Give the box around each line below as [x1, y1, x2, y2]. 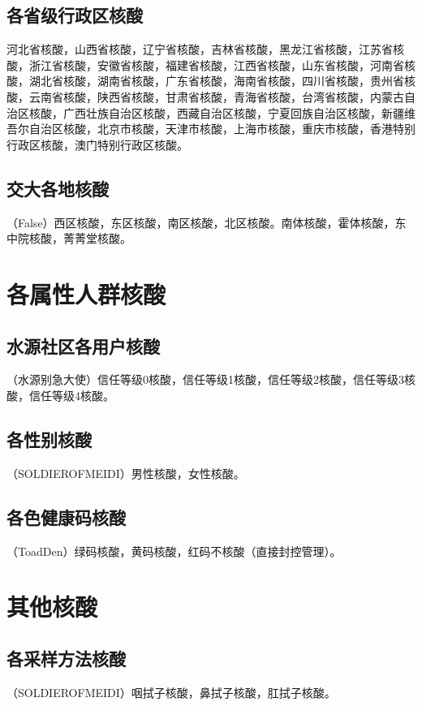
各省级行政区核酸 [6, 2, 143, 28]
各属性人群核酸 [6, 277, 166, 310]
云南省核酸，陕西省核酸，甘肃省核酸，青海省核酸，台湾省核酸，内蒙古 [28, 88, 404, 105]
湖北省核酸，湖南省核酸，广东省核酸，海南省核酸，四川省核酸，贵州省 [28, 72, 404, 89]
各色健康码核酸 [6, 504, 126, 529]
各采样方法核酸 [6, 645, 126, 670]
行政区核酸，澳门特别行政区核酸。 [6, 136, 188, 153]
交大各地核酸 [6, 175, 109, 200]
